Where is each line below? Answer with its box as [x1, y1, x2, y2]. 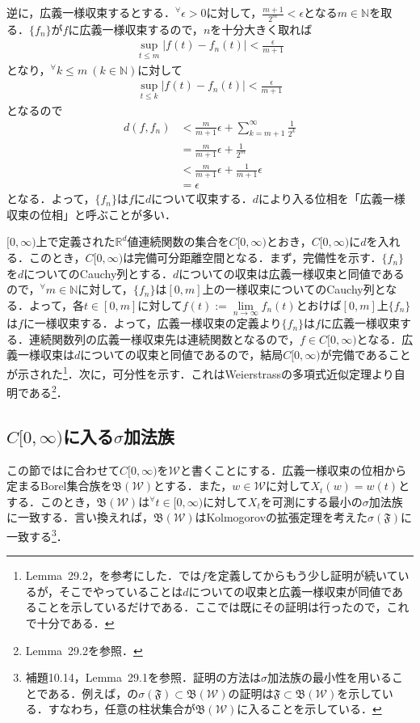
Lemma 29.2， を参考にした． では [25, 567, 201, 584]
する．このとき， [6, 493, 97, 509]
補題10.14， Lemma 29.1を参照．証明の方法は [25, 669, 261, 686]
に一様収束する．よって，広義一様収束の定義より [23, 315, 282, 332]
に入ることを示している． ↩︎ [237, 700, 382, 717]
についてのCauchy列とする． [23, 264, 173, 281]
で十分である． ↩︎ [25, 614, 115, 631]
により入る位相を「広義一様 [258, 190, 405, 207]
